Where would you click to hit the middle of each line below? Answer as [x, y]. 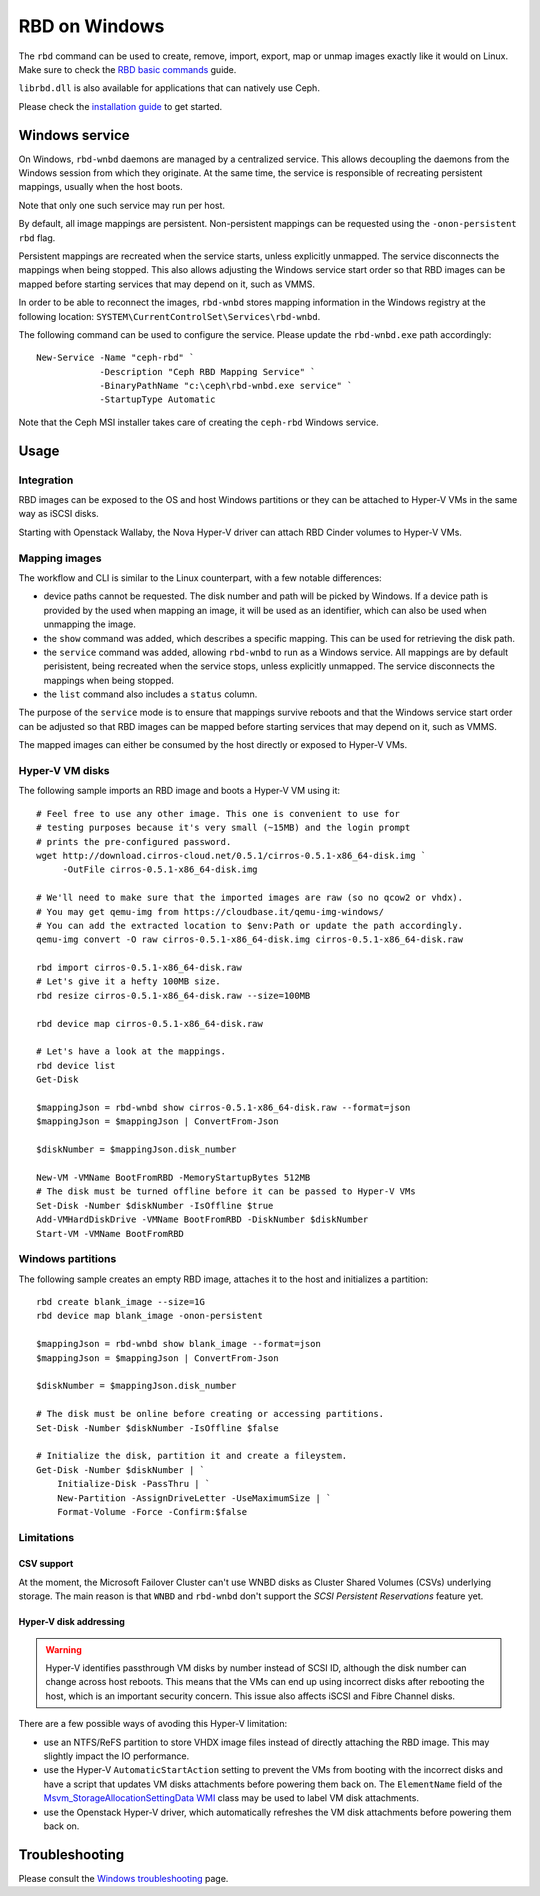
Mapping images [60, 558]
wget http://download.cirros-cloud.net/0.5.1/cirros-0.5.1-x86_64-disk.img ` [231, 855]
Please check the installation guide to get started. [120, 106]
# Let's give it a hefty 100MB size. [129, 981]
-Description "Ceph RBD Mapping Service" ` [207, 371]
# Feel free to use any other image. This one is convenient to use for [218, 813]
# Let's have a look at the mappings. [131, 1051]
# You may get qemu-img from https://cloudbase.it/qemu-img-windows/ [210, 911]
